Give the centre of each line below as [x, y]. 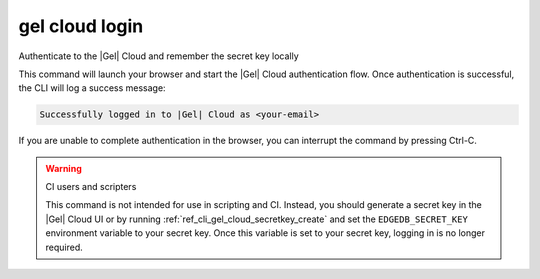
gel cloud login [81, 26]
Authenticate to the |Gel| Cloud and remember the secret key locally [158, 56]
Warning [63, 168]
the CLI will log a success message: [92, 88]
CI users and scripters [91, 187]
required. [64, 247]
